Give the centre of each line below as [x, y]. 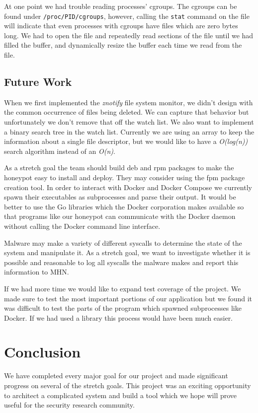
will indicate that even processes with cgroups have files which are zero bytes [121, 26]
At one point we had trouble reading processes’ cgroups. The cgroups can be [121, 6]
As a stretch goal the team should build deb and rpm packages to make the [119, 168]
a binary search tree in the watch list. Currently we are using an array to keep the [129, 131]
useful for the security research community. [69, 405]
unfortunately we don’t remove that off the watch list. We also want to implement [129, 122]
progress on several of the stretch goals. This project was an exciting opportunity [128, 385]
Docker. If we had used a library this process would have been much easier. [119, 317]
